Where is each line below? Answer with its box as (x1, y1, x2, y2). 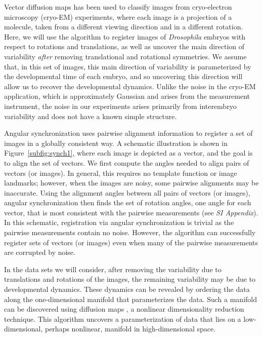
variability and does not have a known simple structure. (4, 110, 177, 121)
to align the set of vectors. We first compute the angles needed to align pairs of (4, 157, 249, 168)
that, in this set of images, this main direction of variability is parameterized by (4, 61, 251, 71)
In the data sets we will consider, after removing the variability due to (4, 264, 222, 274)
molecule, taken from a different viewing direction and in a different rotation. (4, 21, 243, 32)
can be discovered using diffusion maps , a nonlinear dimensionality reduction (4, 304, 244, 314)
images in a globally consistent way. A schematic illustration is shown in (4, 137, 228, 148)
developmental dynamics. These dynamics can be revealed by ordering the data (4, 284, 250, 294)
